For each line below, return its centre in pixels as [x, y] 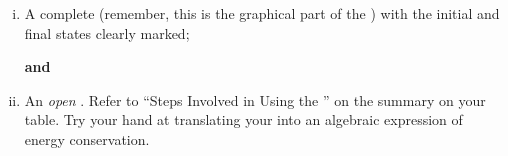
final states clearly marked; [107, 32]
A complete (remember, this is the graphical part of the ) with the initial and [262, 13]
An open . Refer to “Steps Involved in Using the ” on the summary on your [255, 99]
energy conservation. [87, 138]
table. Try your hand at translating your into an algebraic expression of [243, 119]
